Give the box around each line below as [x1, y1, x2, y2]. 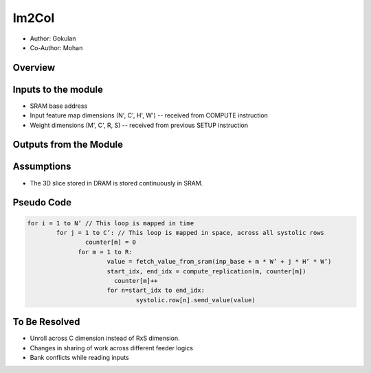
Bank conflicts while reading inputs [30, 353, 130, 361]
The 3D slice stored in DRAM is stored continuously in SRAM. [30, 179, 203, 187]
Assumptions [12, 161, 71, 172]
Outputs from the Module [12, 139, 124, 150]
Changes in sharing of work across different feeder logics [30, 343, 194, 352]
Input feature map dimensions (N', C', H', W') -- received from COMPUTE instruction [30, 111, 268, 120]
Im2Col [12, 10, 55, 25]
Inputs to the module [12, 83, 103, 95]
